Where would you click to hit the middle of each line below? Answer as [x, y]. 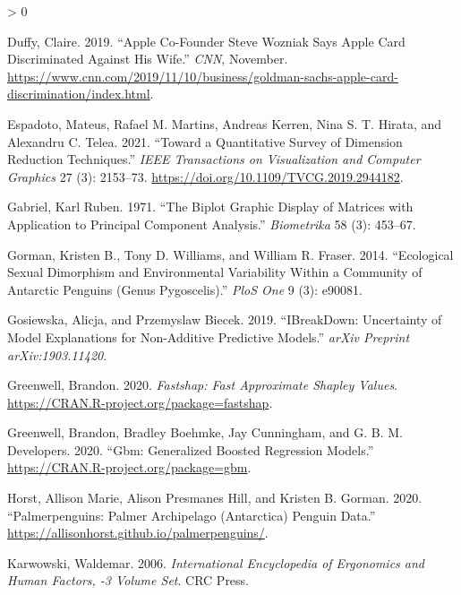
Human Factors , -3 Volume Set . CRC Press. [128, 580]
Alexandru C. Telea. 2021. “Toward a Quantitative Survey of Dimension [205, 141]
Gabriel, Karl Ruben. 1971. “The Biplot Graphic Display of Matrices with [210, 207]
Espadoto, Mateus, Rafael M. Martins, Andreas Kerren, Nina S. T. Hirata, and [225, 123]
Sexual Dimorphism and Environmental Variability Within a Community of [215, 272]
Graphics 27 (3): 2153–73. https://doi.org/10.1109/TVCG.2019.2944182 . [205, 176]
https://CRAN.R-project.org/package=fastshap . [140, 402]
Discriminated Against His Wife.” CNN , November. [148, 59]
